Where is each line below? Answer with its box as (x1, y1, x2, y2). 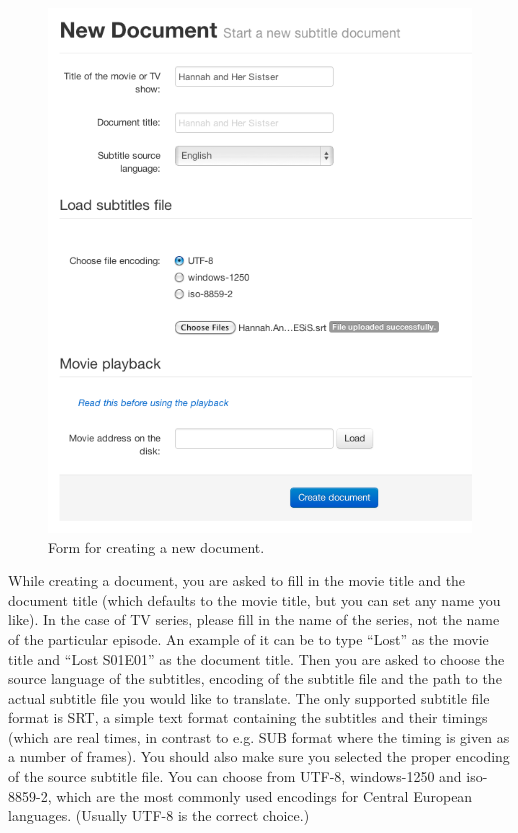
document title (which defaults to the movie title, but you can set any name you (8, 589, 501, 610)
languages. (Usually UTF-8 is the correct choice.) (8, 805, 310, 826)
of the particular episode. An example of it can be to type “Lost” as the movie (8, 628, 489, 649)
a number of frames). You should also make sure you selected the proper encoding (8, 746, 510, 767)
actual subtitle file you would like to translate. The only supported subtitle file (8, 687, 490, 708)
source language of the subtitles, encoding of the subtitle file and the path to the (8, 668, 502, 689)
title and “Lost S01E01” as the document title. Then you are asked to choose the (8, 648, 505, 669)
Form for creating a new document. (48, 536, 265, 557)
